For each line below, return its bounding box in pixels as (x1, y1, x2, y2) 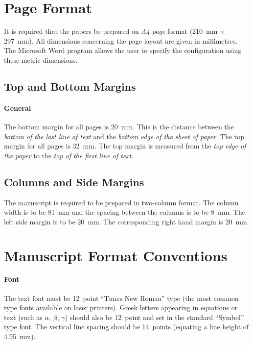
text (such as (4, 312, 43, 322)
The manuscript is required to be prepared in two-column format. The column (4, 197, 239, 207)
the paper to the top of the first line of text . (4, 150, 134, 160)
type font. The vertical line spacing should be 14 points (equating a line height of (4, 321, 249, 332)
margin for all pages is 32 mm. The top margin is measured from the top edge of (4, 141, 246, 151)
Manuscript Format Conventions (4, 245, 228, 265)
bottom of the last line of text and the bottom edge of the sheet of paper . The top (4, 131, 244, 141)
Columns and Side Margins (4, 174, 144, 189)
